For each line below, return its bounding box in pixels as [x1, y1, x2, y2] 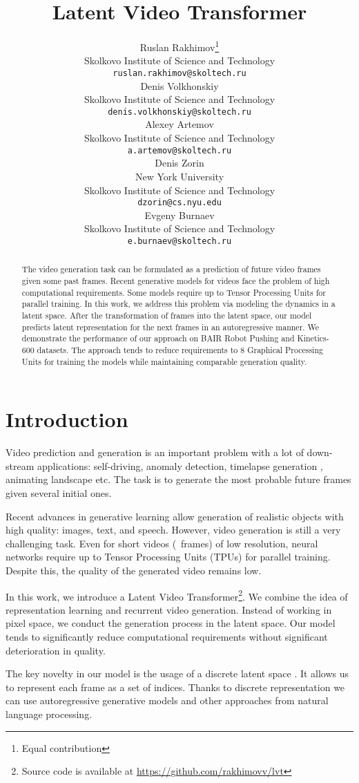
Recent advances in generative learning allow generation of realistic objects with [6, 509, 344, 523]
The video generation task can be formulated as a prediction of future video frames [21, 263, 321, 275]
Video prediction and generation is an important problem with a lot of [6, 445, 304, 460]
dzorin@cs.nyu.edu [137, 198, 222, 208]
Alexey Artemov [145, 117, 214, 131]
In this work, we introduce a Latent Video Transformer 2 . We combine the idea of [6, 587, 348, 603]
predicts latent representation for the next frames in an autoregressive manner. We [21, 321, 320, 332]
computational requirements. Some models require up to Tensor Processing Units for [21, 286, 326, 298]
